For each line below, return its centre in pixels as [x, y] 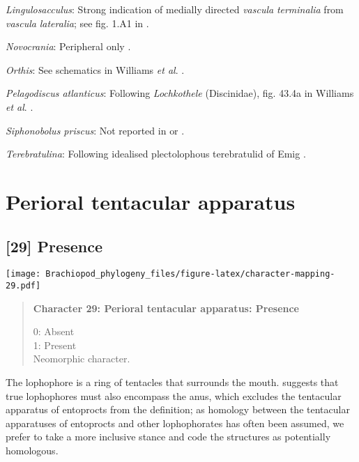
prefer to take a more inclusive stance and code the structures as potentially [168, 437]
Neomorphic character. [82, 359]
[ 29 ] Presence [54, 246]
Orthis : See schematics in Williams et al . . [95, 69]
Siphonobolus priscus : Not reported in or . [95, 130]
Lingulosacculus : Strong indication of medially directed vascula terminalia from [175, 9]
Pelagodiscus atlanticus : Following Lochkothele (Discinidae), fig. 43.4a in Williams [180, 93]
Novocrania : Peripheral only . [68, 46]
